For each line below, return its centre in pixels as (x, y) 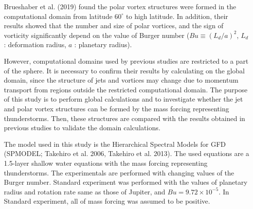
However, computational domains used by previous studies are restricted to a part (126, 61)
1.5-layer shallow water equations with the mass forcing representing (106, 163)
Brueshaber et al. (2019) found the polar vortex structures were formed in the (120, 6)
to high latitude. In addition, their (177, 16)
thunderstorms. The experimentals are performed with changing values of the (119, 172)
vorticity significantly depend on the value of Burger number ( (97, 35)
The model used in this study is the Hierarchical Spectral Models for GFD (115, 144)
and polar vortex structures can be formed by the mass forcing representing (117, 108)
